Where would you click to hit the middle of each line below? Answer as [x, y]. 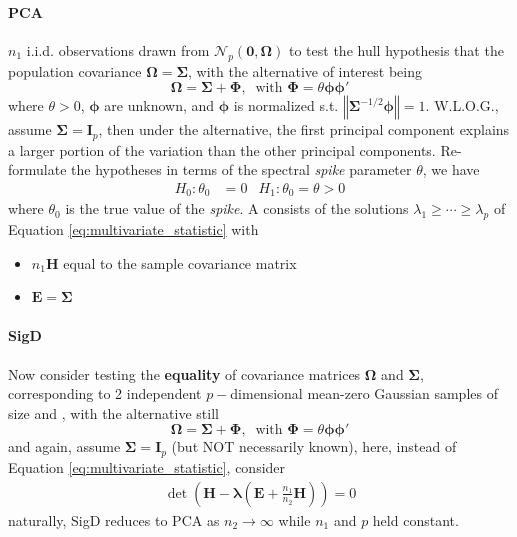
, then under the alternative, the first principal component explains [304, 129]
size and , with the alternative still [113, 412]
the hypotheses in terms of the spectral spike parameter [241, 169]
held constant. [415, 519]
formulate [37, 169]
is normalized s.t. [286, 105]
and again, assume [64, 446]
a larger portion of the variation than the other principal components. [222, 149]
